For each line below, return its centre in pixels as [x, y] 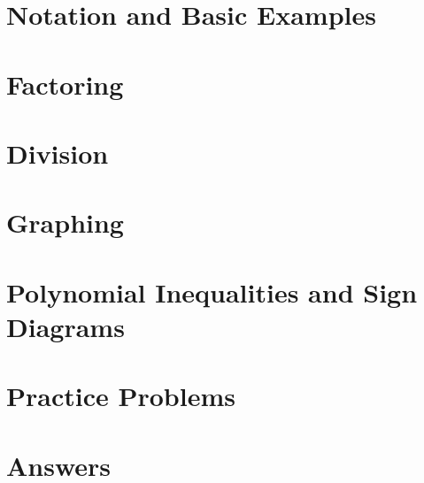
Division [58, 153]
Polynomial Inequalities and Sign [212, 291]
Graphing [65, 222]
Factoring [65, 84]
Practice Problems [121, 396]
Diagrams [66, 326]
